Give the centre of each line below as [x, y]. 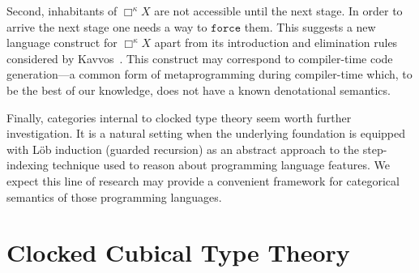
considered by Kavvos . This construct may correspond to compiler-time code [200, 58]
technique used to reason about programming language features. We [221, 165]
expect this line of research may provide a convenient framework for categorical [203, 180]
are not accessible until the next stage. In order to [278, 11]
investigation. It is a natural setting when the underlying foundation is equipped [206, 133]
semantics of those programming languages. [114, 196]
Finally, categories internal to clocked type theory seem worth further [179, 117]
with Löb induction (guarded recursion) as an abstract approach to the [183, 149]
